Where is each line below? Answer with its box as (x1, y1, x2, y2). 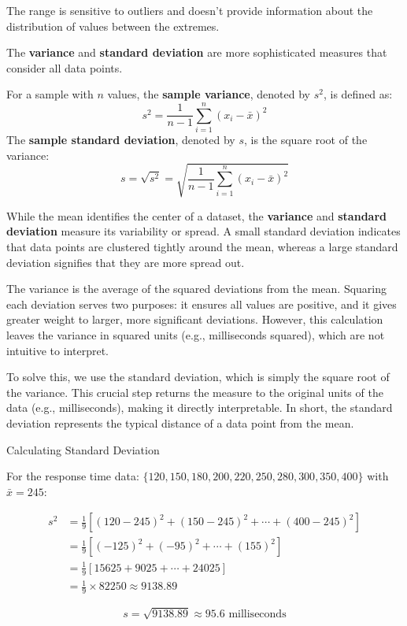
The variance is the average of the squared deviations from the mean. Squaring (6, 280, 387, 297)
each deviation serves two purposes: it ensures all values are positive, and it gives (6, 295, 397, 312)
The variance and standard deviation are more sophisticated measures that (6, 44, 387, 61)
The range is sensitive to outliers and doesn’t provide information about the (6, 2, 373, 18)
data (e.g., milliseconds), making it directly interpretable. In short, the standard (6, 399, 393, 416)
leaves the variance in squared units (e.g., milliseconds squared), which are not (6, 326, 385, 343)
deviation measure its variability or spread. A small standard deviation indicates (6, 223, 401, 239)
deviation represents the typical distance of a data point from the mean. (6, 414, 354, 431)
